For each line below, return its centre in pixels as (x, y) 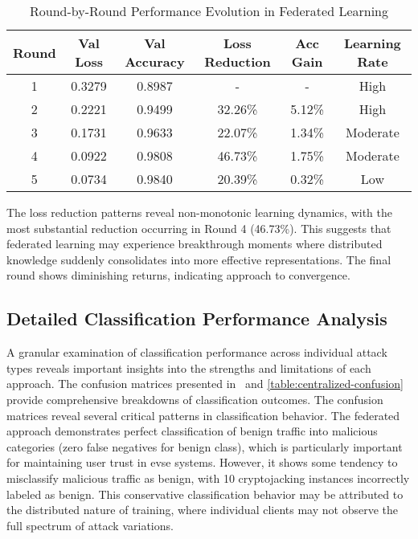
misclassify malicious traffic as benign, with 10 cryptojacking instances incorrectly (208, 478)
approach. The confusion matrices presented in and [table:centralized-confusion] (205, 384)
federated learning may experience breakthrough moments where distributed (195, 244)
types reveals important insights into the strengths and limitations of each (189, 367)
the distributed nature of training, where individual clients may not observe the (202, 510)
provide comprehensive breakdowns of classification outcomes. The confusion (195, 399)
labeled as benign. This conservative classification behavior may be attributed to (205, 494)
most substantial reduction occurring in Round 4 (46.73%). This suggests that (199, 228)
